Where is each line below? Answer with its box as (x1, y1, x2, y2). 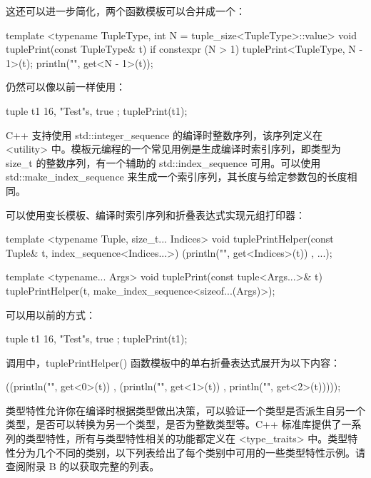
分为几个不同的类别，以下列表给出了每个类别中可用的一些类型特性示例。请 (15, 444, 365, 459)
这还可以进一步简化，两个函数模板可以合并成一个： (6, 4, 245, 18)
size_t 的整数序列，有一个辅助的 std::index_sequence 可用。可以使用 (6, 155, 321, 170)
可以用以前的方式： (6, 307, 96, 322)
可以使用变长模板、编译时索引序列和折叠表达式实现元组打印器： (6, 207, 305, 222)
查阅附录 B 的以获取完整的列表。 (6, 459, 160, 474)
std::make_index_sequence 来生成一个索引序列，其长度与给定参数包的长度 (6, 169, 347, 184)
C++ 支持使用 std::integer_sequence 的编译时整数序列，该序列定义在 (6, 127, 322, 142)
